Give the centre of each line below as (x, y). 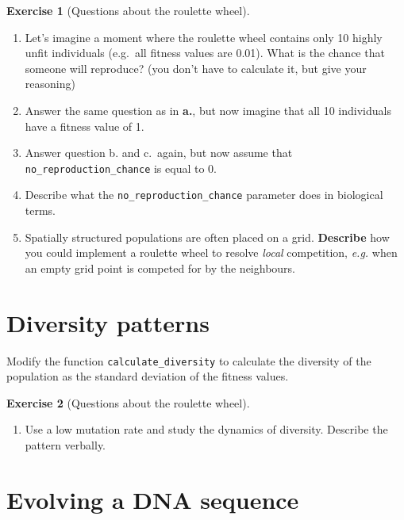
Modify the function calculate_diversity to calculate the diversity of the (189, 360)
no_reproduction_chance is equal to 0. (121, 168)
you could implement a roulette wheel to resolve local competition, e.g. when (211, 252)
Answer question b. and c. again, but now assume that (159, 153)
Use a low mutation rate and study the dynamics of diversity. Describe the (206, 429)
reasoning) (50, 84)
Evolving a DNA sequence (153, 499)
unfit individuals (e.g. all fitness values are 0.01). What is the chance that (205, 53)
